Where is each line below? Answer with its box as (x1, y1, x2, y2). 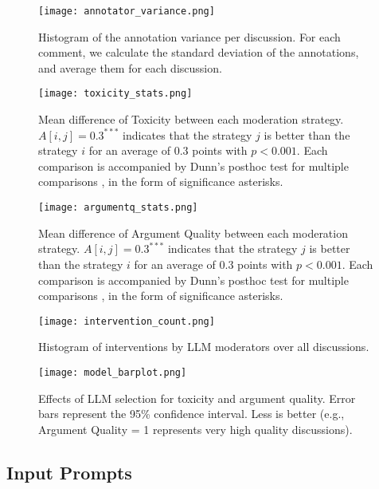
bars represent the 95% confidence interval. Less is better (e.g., (38, 405, 345, 422)
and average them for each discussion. (38, 59, 222, 76)
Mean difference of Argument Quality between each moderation (38, 224, 348, 241)
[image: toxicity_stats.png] (38, 88, 193, 100)
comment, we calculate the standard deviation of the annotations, (38, 44, 359, 61)
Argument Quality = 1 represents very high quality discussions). (38, 420, 353, 437)
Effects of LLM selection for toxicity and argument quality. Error (38, 389, 356, 406)
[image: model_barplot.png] (38, 366, 187, 378)
